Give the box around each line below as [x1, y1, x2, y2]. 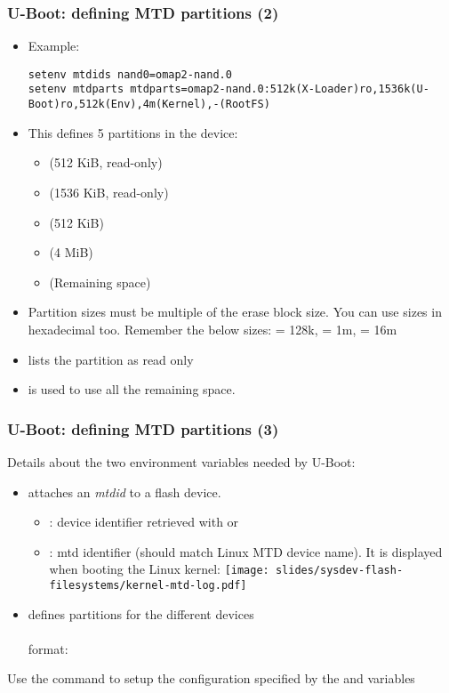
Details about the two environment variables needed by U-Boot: [7, 452, 356, 471]
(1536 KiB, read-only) [49, 182, 169, 201]
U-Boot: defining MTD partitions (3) [7, 417, 279, 439]
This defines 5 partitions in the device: [28, 123, 238, 141]
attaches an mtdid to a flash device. [28, 482, 221, 501]
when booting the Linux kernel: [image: [49, 560, 269, 578]
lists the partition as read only [28, 350, 194, 368]
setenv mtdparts [28, 83, 124, 96]
